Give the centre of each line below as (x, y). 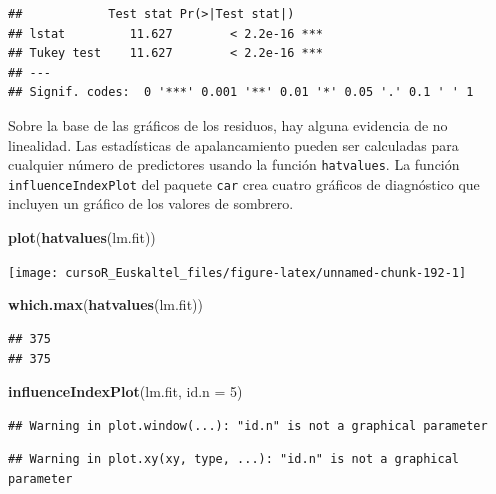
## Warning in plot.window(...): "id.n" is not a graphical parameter (248, 425)
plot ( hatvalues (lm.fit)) (82, 237)
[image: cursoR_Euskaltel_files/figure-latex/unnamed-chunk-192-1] (237, 272)
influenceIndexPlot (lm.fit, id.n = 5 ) (125, 391)
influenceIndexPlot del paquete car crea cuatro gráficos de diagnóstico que (244, 183)
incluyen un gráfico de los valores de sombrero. (151, 203)
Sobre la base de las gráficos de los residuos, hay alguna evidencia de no (228, 124)
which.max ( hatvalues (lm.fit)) (105, 304)
